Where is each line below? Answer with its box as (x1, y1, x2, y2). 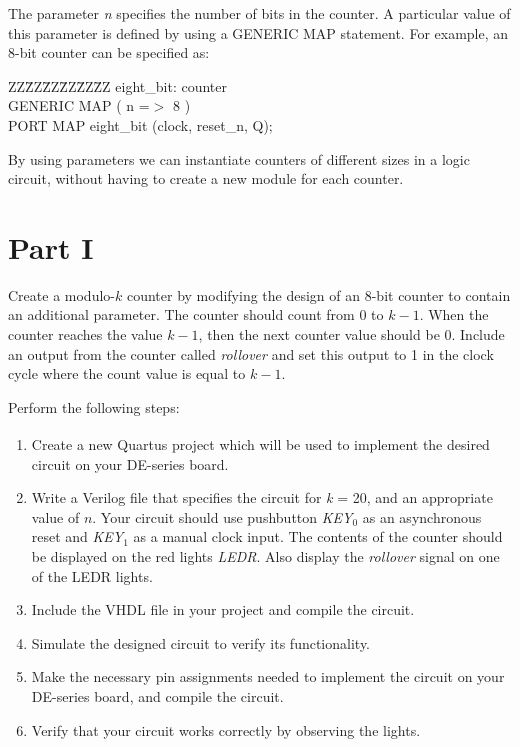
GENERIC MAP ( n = (8, 95, 150, 116)
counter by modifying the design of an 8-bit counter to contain (126, 284, 511, 305)
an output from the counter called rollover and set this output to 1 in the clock (8, 343, 494, 364)
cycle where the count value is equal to (8, 363, 246, 384)
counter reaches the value (8, 324, 163, 345)
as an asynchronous (362, 506, 482, 527)
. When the (419, 304, 489, 325)
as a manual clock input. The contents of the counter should (133, 526, 503, 547)
